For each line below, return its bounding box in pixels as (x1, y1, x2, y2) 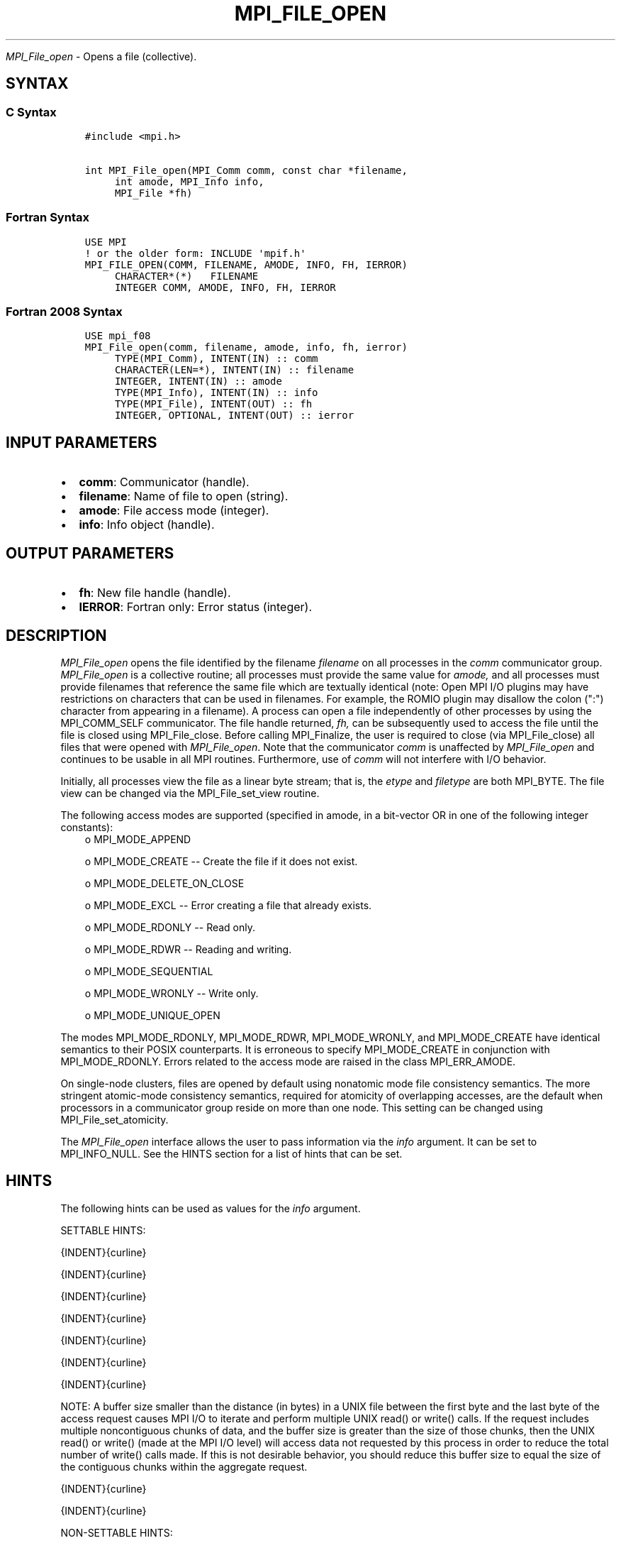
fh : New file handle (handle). (79, 586, 231, 600)
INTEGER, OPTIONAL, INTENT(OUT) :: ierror (114, 410, 354, 422)
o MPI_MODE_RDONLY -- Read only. (84, 921, 256, 933)
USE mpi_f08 (84, 330, 151, 342)
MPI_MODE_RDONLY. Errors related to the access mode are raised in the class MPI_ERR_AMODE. (60, 1055, 516, 1067)
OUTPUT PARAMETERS (6, 544, 174, 562)
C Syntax (6, 104, 57, 119)
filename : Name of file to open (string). (79, 489, 289, 504)
